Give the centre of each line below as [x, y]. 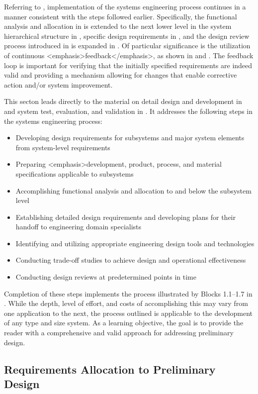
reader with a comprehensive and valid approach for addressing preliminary [119, 333]
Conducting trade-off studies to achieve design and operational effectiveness [131, 260]
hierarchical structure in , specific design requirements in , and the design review [127, 36]
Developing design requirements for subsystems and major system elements [130, 138]
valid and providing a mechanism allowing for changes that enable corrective [121, 75]
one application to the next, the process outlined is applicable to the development [128, 313]
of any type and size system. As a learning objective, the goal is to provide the [124, 323]
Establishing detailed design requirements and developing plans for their [126, 217]
